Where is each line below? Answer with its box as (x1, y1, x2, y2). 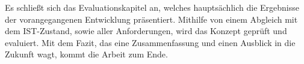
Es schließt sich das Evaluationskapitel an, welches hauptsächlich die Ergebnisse (5, 1, 299, 13)
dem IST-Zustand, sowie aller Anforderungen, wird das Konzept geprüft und (5, 25, 287, 37)
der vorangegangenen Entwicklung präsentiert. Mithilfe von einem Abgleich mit (5, 13, 298, 25)
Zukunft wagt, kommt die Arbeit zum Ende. (5, 48, 168, 60)
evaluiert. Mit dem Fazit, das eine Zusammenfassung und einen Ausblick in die (5, 36, 296, 48)
